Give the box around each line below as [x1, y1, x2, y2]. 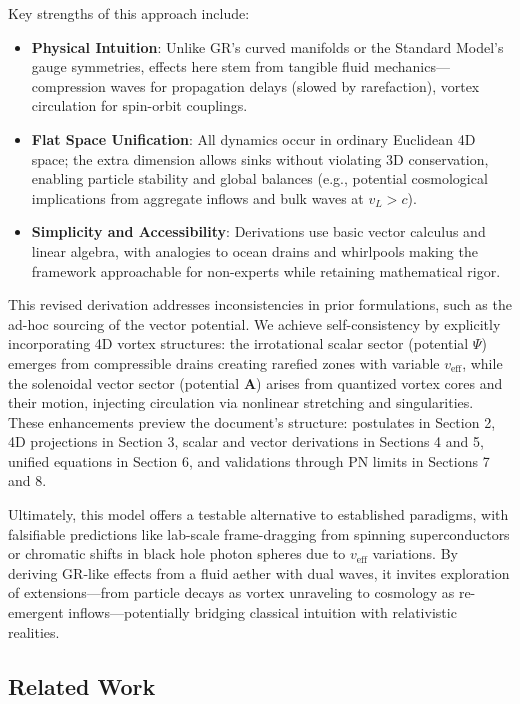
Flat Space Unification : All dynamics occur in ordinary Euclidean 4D [31, 128, 476, 149]
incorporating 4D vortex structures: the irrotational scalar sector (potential [8, 333, 469, 354]
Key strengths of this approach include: [8, 3, 250, 23]
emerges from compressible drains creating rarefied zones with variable [8, 352, 440, 373]
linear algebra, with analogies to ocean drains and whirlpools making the [31, 240, 478, 261]
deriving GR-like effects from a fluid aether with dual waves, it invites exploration [8, 562, 510, 583]
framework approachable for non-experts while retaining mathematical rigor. [31, 260, 501, 281]
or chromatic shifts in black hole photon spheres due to [8, 543, 346, 564]
